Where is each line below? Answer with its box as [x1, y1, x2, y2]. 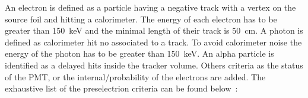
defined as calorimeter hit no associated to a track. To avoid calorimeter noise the [5, 35, 302, 48]
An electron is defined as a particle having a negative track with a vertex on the [5, 1, 296, 13]
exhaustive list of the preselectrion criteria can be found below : [5, 82, 238, 94]
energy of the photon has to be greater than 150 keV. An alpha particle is [5, 47, 274, 60]
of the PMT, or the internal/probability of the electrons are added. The [5, 70, 266, 83]
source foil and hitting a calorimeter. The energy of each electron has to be [5, 12, 277, 25]
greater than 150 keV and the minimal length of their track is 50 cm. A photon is [5, 24, 303, 37]
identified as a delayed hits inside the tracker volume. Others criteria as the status [5, 58, 303, 71]
